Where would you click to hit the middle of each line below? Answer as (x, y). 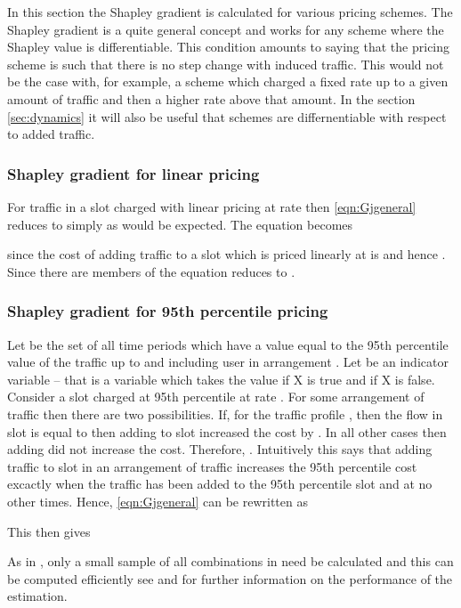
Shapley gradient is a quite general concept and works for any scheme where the (226, 29)
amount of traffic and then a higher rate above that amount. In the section (211, 98)
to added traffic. (51, 134)
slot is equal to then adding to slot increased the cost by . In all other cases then (227, 431)
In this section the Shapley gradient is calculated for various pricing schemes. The (230, 12)
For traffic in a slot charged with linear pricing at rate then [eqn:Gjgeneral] (212, 206)
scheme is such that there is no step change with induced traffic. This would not (226, 64)
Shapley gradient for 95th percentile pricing (168, 311)
